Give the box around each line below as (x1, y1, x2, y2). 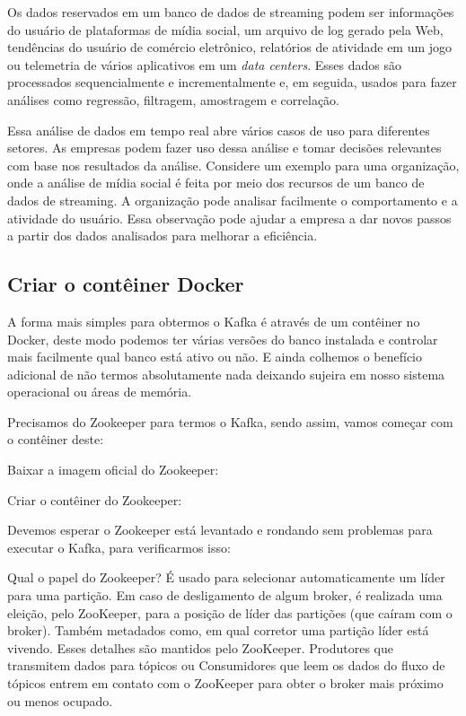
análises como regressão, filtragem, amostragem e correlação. (7, 90, 339, 109)
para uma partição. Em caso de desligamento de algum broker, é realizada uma (7, 586, 443, 605)
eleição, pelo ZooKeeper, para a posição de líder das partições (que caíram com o (7, 603, 453, 622)
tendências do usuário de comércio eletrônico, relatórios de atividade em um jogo (7, 38, 453, 57)
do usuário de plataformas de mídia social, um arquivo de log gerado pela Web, (7, 20, 444, 39)
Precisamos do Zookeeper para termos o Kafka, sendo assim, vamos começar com (7, 412, 453, 431)
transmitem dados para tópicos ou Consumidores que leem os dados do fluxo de (7, 656, 445, 675)
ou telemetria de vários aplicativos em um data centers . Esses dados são (7, 55, 402, 74)
